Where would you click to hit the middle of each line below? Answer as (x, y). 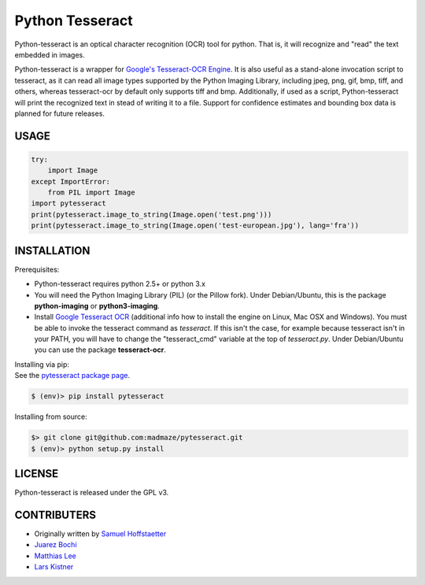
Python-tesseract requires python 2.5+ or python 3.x (120, 284)
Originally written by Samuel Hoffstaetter (100, 534)
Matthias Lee (55, 556)
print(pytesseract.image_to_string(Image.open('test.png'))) (152, 214)
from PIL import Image (91, 193)
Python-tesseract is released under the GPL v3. (92, 493)
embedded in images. (50, 54)
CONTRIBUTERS (55, 515)
